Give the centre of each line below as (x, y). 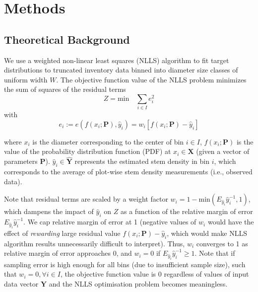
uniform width (26, 79)
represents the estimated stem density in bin (142, 161)
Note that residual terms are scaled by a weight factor (86, 199)
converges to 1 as (222, 243)
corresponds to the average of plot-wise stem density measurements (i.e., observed (128, 172)
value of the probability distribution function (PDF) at (88, 151)
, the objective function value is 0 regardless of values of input (155, 274)
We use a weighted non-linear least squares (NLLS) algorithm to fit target (117, 60)
